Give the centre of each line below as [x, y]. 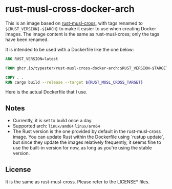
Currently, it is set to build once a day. [53, 121]
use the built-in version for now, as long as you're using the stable [82, 148]
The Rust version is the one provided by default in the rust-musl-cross [87, 131]
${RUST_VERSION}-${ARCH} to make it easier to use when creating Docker [81, 28]
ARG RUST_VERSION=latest [32, 59]
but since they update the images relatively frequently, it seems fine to [87, 142]
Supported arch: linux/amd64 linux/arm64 [56, 126]
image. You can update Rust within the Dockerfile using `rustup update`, [89, 137]
